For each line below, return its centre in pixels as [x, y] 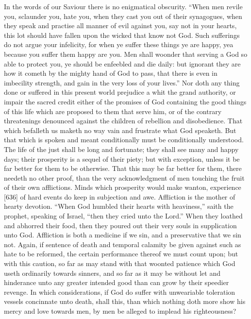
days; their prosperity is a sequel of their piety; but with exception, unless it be [122, 159]
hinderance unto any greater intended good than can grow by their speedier [117, 282]
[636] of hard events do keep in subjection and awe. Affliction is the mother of [120, 196]
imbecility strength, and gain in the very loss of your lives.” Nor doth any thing [122, 82]
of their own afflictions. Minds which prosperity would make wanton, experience [123, 187]
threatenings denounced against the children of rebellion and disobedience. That [123, 121]
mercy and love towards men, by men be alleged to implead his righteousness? [120, 311]
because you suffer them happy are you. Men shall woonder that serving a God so [126, 54]
